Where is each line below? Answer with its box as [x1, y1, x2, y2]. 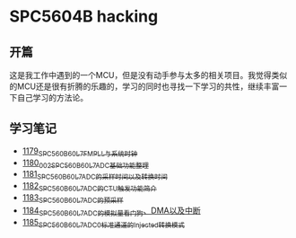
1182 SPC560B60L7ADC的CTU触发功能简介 [22, 181, 157, 193]
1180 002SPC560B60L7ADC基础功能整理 [22, 157, 150, 170]
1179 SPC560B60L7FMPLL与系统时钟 [22, 145, 138, 158]
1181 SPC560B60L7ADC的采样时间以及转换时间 [22, 169, 168, 181]
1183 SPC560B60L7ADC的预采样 [22, 192, 124, 205]
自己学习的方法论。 [16, 93, 88, 102]
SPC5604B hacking [9, 6, 159, 27]
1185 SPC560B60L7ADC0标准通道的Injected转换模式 [22, 216, 186, 230]
